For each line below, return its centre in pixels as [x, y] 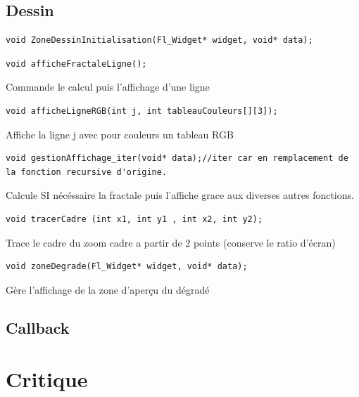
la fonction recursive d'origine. [87, 172]
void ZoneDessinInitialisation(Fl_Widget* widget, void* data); [159, 40]
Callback [38, 327]
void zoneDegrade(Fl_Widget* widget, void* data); [127, 267]
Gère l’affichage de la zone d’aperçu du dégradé [108, 289]
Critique [47, 379]
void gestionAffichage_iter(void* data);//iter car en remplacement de [177, 158]
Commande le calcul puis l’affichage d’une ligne [108, 87]
